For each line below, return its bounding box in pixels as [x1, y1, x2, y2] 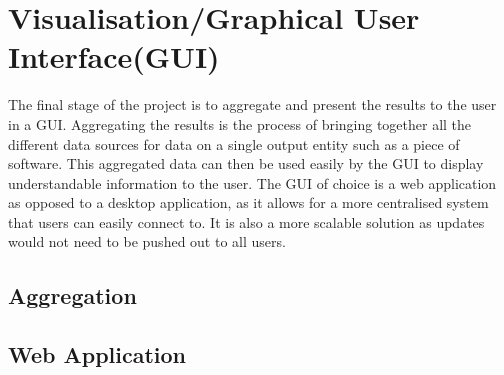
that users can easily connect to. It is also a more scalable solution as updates [8, 211, 485, 232]
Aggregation [8, 280, 137, 311]
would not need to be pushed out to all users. [8, 231, 286, 252]
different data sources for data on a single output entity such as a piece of [8, 133, 460, 154]
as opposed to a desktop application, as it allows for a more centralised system [8, 192, 489, 213]
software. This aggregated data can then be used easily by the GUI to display [8, 153, 484, 174]
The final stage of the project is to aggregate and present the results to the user [8, 94, 497, 115]
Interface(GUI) [8, 36, 220, 77]
